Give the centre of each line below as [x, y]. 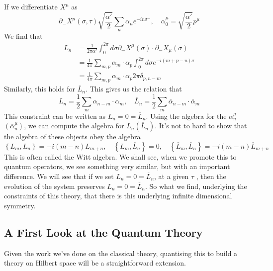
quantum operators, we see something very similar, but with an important [117, 166]
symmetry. [20, 205]
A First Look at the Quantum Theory [103, 232]
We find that [23, 36]
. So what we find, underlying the [196, 186]
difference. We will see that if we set [59, 176]
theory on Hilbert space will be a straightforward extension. [95, 263]
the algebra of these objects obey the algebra [72, 136]
